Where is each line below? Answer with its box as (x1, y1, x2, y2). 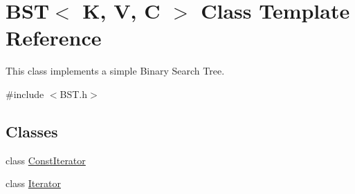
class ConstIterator (6, 153, 86, 167)
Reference (6, 23, 102, 52)
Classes (6, 120, 58, 142)
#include (6, 86, 44, 101)
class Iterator (6, 176, 61, 191)
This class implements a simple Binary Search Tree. (6, 64, 225, 78)
